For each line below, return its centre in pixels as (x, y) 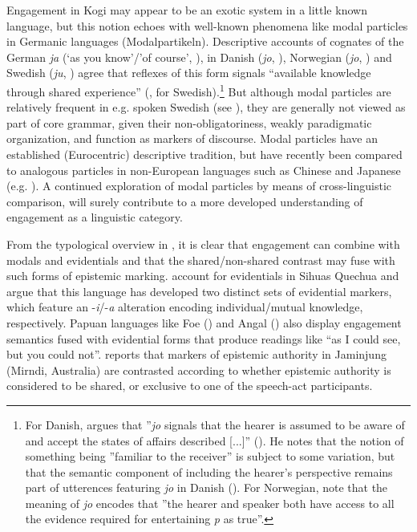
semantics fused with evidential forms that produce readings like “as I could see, (204, 338)
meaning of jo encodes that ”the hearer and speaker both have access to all (210, 503)
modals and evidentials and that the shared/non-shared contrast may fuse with (201, 260)
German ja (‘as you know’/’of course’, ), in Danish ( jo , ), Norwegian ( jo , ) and (199, 57)
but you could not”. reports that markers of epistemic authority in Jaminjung (196, 354)
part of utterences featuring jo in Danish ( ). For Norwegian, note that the (206, 487)
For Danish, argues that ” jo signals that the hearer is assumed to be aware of (215, 424)
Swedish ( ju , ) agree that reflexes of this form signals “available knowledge (189, 73)
